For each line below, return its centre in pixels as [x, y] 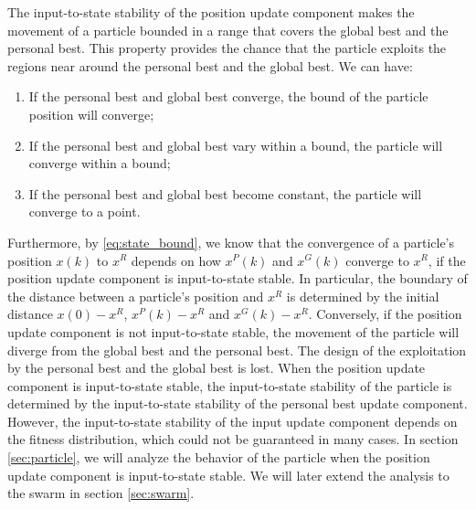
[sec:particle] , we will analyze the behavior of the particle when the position [219, 457]
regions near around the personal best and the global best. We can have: [210, 65]
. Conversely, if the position [385, 314]
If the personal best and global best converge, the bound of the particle [228, 96]
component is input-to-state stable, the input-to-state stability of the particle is [230, 385]
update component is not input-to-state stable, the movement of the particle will [233, 331]
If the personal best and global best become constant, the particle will [225, 193]
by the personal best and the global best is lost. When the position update [217, 368]
